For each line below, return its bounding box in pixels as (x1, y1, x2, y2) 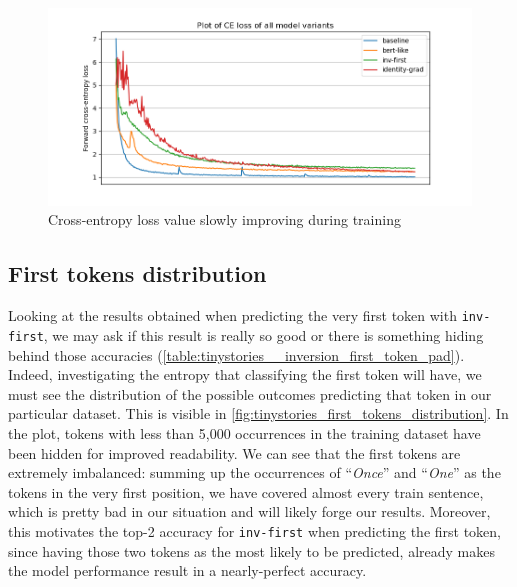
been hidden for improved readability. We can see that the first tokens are (8, 442, 461, 463)
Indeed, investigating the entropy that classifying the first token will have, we (8, 364, 482, 385)
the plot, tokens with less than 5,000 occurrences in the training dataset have (8, 422, 481, 443)
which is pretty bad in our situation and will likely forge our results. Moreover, (8, 501, 491, 522)
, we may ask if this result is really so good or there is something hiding (43, 324, 484, 345)
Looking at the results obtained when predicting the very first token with (8, 305, 457, 326)
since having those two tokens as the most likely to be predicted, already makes (8, 540, 495, 561)
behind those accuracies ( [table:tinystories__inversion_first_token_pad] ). (8, 344, 465, 365)
